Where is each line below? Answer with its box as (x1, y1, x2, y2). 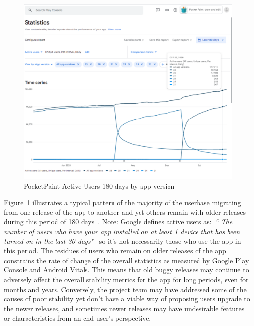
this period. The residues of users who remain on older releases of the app (4, 245, 226, 256)
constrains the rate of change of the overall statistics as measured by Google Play (4, 255, 249, 265)
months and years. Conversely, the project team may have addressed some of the (4, 284, 247, 294)
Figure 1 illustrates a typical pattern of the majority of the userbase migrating (4, 197, 241, 207)
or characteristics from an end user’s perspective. (4, 313, 151, 323)
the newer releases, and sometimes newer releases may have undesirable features (4, 303, 245, 313)
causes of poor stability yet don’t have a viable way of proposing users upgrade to (4, 294, 250, 304)
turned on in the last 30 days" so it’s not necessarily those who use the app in (4, 236, 241, 246)
